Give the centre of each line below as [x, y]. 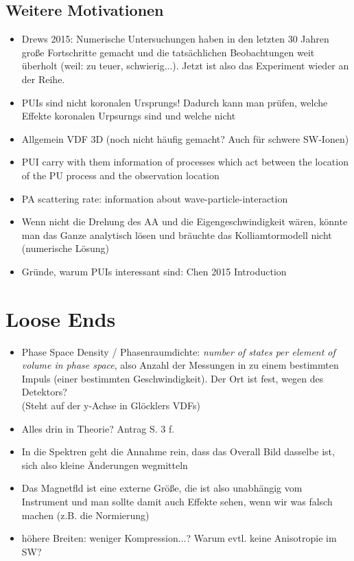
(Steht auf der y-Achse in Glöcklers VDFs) [111, 405]
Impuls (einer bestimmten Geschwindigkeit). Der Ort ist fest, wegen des [173, 378]
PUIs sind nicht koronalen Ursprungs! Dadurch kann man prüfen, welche [175, 102]
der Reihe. [43, 79]
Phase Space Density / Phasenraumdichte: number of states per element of [178, 351]
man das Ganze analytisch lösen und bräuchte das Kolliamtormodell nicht [177, 234]
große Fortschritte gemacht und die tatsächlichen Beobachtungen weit [168, 52]
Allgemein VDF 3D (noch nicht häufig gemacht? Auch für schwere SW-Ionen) [185, 138]
